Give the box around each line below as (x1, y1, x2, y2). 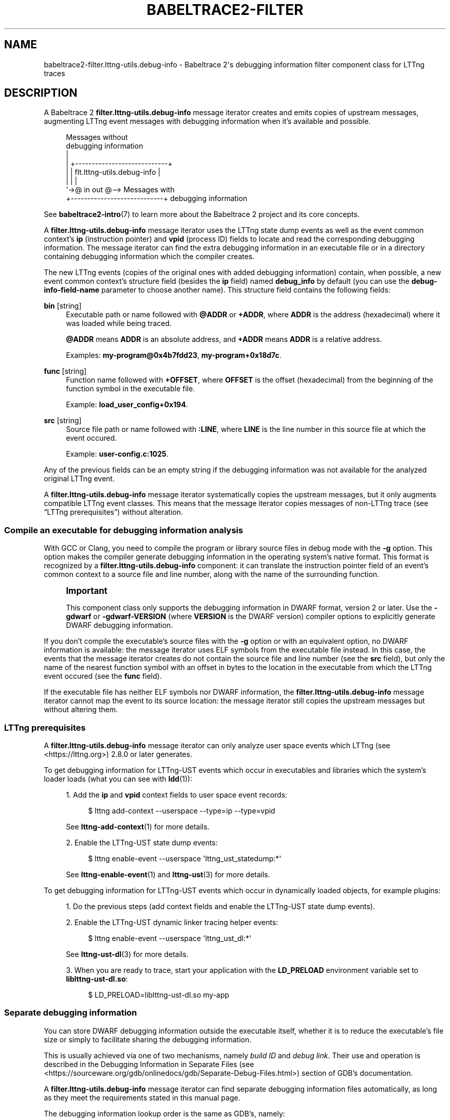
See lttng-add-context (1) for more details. (66, 822, 210, 831)
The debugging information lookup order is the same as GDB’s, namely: (44, 1109, 285, 1118)
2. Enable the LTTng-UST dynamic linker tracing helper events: (66, 917, 278, 927)
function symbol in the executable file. (66, 384, 195, 393)
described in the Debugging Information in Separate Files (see (44, 1059, 254, 1069)
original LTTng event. (44, 474, 115, 483)
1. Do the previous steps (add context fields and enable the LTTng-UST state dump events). (66, 901, 375, 911)
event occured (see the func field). (44, 672, 162, 681)
